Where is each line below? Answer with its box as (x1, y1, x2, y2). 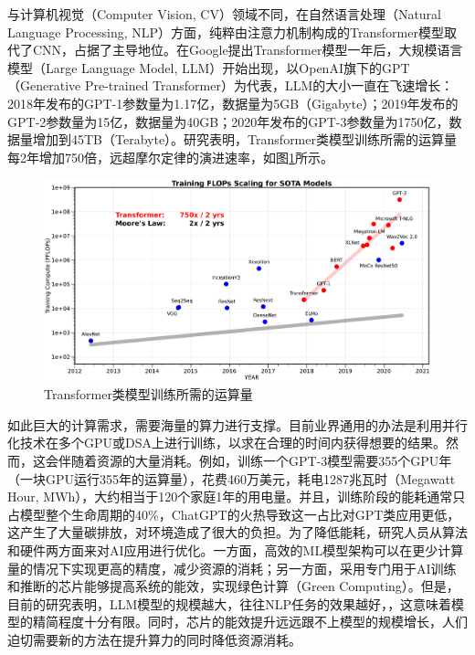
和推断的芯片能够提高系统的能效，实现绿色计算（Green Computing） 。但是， (7, 576, 459, 596)
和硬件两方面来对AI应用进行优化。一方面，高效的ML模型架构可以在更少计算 (7, 541, 464, 559)
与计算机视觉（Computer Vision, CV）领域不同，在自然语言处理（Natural (7, 5, 442, 23)
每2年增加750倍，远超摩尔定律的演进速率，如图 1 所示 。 (7, 147, 333, 166)
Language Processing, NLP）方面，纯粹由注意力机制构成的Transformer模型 (7, 22, 444, 41)
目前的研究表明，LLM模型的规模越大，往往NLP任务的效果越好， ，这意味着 (7, 594, 452, 613)
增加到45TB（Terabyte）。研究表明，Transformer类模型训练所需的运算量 (32, 130, 457, 149)
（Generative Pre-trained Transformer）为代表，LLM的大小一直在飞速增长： (7, 76, 454, 95)
